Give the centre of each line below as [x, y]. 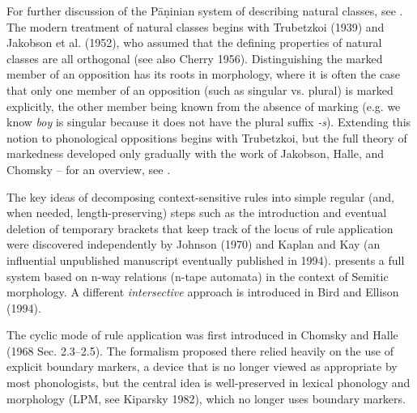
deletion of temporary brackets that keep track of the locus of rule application [200, 228]
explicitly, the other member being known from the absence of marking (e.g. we [204, 106]
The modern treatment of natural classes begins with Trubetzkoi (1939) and [196, 26]
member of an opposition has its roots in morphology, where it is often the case [203, 74]
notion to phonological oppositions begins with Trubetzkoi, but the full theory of [207, 137]
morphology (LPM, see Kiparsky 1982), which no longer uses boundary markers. [206, 398]
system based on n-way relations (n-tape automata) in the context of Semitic [198, 276]
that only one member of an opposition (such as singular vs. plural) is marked [200, 89]
